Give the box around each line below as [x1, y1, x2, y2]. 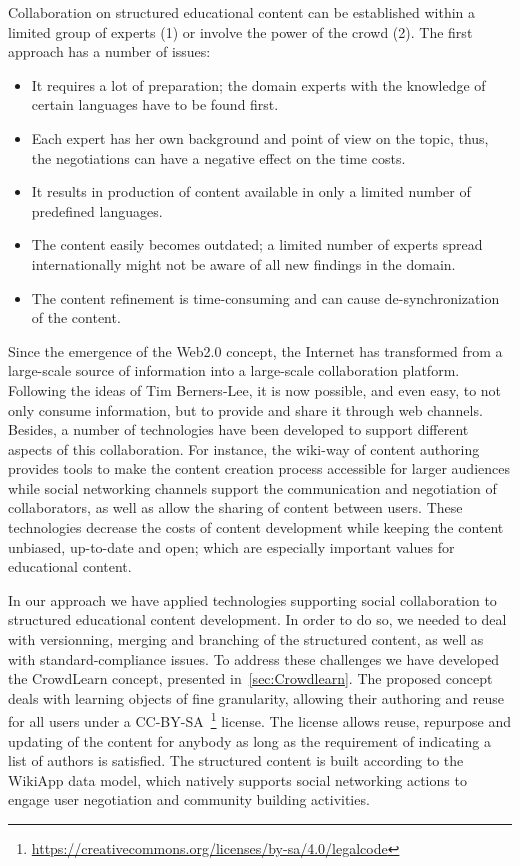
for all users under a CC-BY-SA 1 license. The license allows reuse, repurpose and [8, 708, 511, 732]
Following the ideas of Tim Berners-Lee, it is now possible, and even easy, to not [8, 379, 502, 400]
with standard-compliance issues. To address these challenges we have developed [8, 648, 500, 669]
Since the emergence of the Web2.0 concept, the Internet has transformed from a [8, 340, 503, 361]
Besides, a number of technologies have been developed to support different [8, 419, 469, 440]
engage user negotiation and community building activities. [8, 789, 370, 810]
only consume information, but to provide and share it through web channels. [8, 399, 483, 420]
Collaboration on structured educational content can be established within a [8, 2, 476, 22]
